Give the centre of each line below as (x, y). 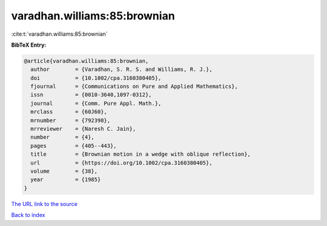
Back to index (28, 215)
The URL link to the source (45, 204)
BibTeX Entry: (29, 45)
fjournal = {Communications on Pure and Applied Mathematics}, (134, 87)
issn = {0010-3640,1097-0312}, (91, 95)
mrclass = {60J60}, (69, 112)
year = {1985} (66, 180)
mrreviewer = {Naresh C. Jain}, (83, 129)
